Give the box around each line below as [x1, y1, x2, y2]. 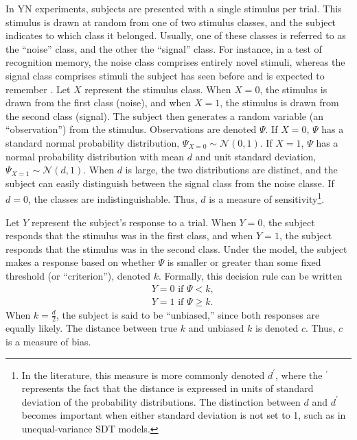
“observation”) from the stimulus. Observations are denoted [5, 122, 257, 136]
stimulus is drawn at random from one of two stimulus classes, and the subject [5, 14, 336, 29]
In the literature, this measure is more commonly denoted [21, 367, 265, 382]
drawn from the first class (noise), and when [5, 95, 192, 110]
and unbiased [188, 321, 244, 335]
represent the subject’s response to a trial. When [31, 215, 236, 229]
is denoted [255, 321, 299, 335]
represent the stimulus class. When [84, 82, 231, 96]
